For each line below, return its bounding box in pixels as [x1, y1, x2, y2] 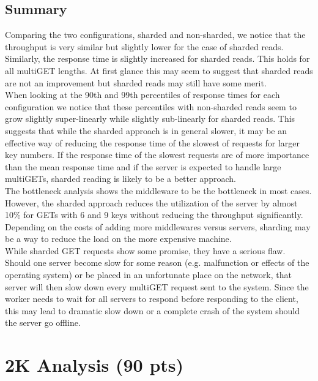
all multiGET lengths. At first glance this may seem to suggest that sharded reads [5, 64, 313, 77]
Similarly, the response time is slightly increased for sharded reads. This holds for [5, 52, 310, 65]
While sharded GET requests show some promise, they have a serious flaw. [5, 244, 286, 257]
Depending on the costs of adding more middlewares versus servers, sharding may [5, 220, 311, 233]
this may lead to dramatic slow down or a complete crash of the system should [5, 304, 300, 317]
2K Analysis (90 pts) [5, 352, 184, 377]
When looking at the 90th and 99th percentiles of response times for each [5, 88, 280, 101]
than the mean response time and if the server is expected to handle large [5, 160, 281, 173]
